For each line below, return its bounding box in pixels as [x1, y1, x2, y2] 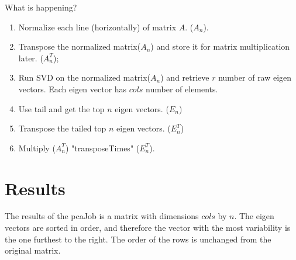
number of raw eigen [218, 71, 292, 84]
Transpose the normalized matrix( [18, 40, 141, 53]
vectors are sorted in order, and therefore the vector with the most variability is [5, 221, 291, 234]
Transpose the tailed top [18, 122, 106, 134]
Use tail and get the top [18, 102, 105, 115]
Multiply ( [18, 141, 56, 154]
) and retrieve [160, 71, 209, 84]
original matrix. [5, 244, 61, 256]
